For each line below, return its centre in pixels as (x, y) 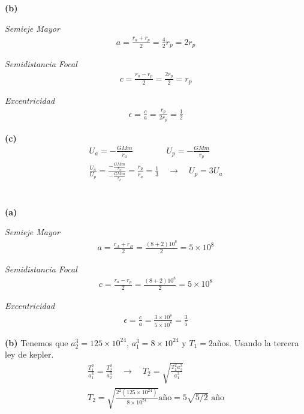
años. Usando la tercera (256, 342)
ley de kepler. (29, 354)
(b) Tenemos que (37, 342)
